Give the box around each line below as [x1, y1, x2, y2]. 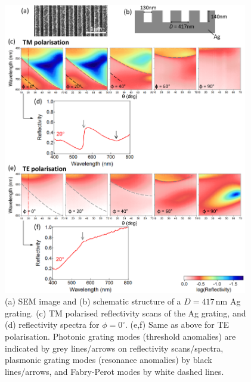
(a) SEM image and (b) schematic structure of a [5, 295, 181, 308]
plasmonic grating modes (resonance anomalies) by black [5, 353, 212, 366]
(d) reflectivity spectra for [5, 318, 100, 331]
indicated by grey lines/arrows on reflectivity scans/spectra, [5, 341, 224, 354]
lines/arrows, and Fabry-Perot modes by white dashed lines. [5, 365, 224, 377]
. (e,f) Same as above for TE [125, 318, 230, 331]
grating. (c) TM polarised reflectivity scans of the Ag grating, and [5, 306, 246, 319]
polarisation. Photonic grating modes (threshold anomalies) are [5, 330, 236, 342]
